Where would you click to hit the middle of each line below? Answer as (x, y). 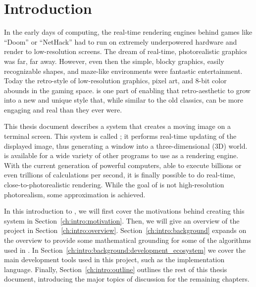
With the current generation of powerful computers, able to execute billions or (123, 165)
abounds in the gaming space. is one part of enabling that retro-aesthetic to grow (127, 90)
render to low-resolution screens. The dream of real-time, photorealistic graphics (126, 51)
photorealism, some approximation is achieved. (75, 194)
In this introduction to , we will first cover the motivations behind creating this (124, 211)
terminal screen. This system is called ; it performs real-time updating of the (120, 136)
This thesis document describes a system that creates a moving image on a (117, 126)
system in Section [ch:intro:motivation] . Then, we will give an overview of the (122, 220)
